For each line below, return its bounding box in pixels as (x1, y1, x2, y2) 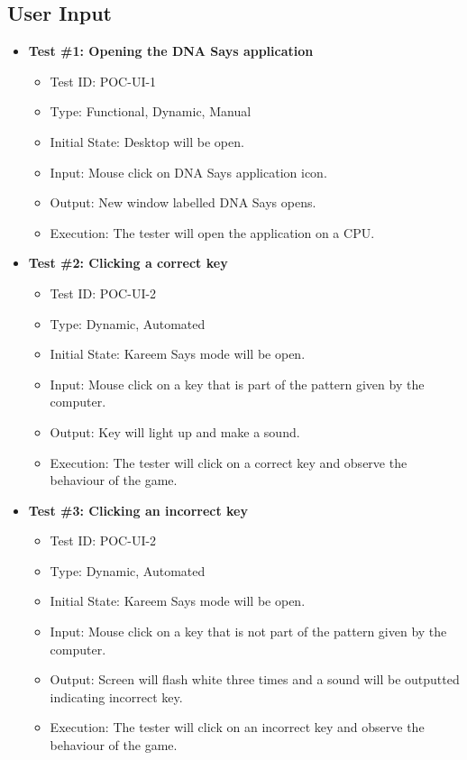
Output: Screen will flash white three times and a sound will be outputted (50, 670, 460, 689)
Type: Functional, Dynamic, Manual (50, 102, 252, 121)
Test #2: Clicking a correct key (28, 253, 228, 272)
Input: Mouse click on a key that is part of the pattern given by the (50, 374, 425, 393)
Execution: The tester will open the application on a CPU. (50, 223, 375, 242)
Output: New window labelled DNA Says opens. (50, 193, 316, 212)
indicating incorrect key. (50, 687, 183, 706)
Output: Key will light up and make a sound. (50, 422, 300, 441)
